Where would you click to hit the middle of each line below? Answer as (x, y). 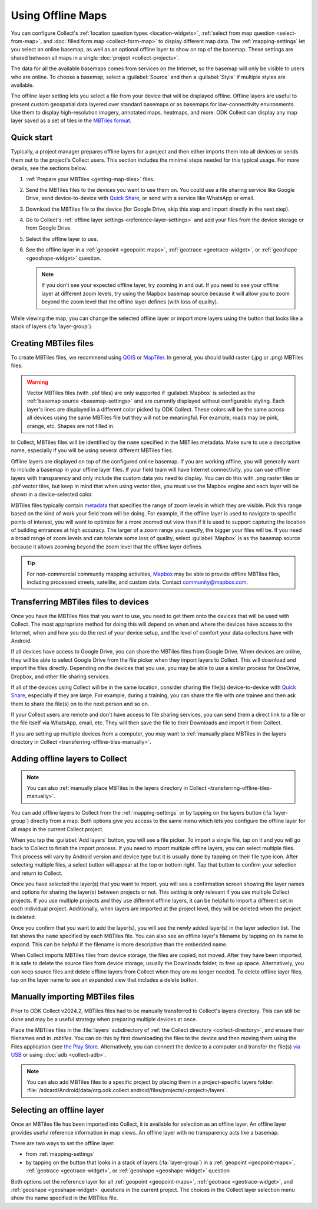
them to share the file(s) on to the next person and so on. (80, 704)
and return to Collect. (37, 873)
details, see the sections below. (49, 168)
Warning (37, 382)
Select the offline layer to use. (62, 238)
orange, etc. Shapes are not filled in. (71, 426)
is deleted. (24, 917)
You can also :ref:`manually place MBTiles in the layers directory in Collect (117, 788)
